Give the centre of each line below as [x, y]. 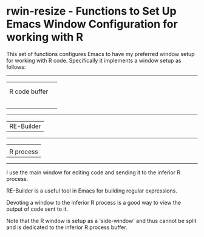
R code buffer [29, 91]
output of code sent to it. [37, 209]
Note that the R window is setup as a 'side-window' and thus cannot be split [101, 221]
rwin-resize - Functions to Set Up [92, 11]
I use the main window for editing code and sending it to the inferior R [93, 172]
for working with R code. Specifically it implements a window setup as [94, 60]
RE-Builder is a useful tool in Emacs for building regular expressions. [92, 191]
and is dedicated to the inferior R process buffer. [67, 227]
